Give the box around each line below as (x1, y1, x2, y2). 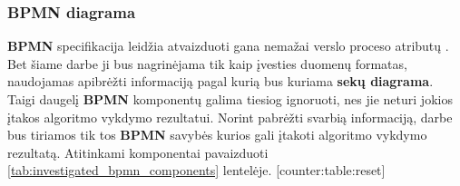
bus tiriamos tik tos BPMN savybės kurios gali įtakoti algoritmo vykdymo (7, 125, 427, 144)
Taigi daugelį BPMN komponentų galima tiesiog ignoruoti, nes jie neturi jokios (7, 90, 453, 108)
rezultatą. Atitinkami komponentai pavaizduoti (7, 142, 269, 162)
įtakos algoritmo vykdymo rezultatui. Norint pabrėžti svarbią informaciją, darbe (7, 107, 453, 126)
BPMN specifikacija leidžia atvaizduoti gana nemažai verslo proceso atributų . (7, 36, 449, 55)
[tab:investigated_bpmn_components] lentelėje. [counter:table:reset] (7, 161, 386, 180)
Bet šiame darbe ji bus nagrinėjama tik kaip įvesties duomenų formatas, (7, 54, 407, 73)
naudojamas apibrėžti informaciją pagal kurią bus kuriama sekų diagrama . (7, 72, 434, 91)
